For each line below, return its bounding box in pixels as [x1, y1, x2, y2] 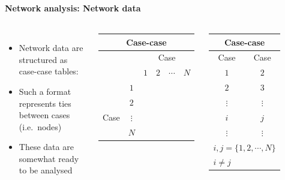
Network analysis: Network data [5, 1, 141, 14]
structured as [19, 53, 68, 65]
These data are [19, 140, 74, 153]
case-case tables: [19, 65, 79, 77]
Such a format [19, 85, 71, 97]
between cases [19, 109, 70, 121]
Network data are [19, 41, 83, 54]
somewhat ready [19, 152, 79, 164]
